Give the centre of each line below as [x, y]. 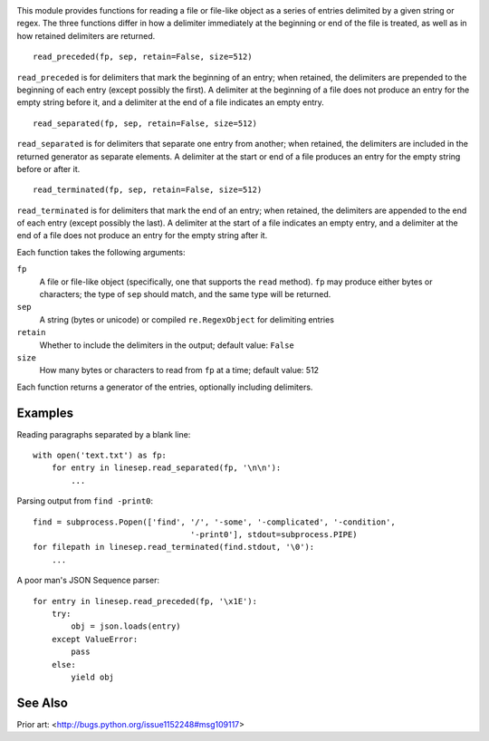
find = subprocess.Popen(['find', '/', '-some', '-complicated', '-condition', [214, 522]
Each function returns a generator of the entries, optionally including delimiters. [165, 387]
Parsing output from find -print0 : [85, 501]
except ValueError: [95, 639]
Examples [45, 413]
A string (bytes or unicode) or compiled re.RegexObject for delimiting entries [187, 319]
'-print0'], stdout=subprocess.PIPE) [274, 535]
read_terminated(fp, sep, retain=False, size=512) [148, 190]
